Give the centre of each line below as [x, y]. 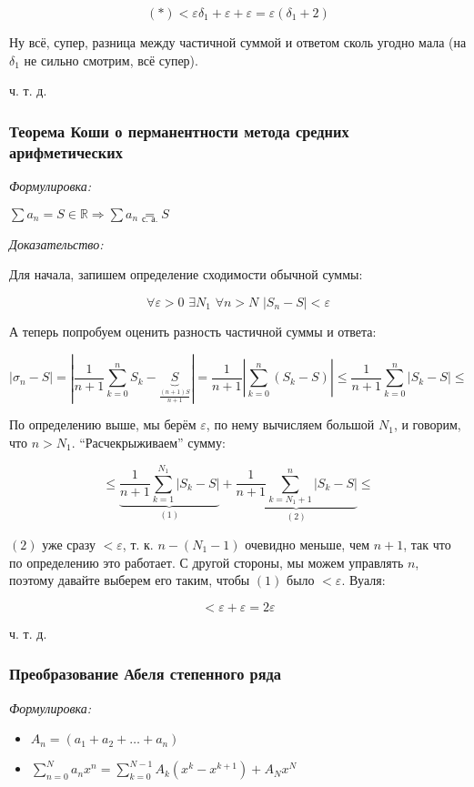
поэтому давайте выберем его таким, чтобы [130, 580]
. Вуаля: [363, 580]
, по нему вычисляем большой [290, 424]
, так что [427, 544]
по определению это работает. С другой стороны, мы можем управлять [207, 562]
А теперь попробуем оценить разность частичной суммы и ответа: [193, 331]
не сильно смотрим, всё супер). [111, 60]
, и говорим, [427, 424]
